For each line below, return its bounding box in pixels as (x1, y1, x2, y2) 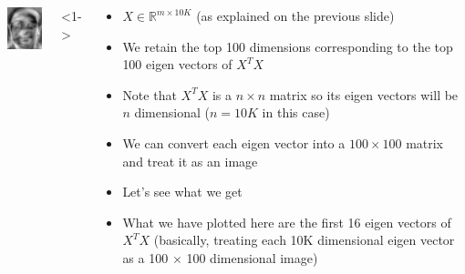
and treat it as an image (122, 151, 258, 170)
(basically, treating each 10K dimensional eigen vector (153, 230, 455, 249)
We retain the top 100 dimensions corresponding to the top (122, 36, 453, 56)
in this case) (262, 103, 330, 122)
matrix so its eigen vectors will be (269, 85, 459, 104)
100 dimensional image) (186, 248, 318, 267)
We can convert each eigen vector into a (122, 133, 346, 152)
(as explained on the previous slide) (196, 6, 395, 25)
